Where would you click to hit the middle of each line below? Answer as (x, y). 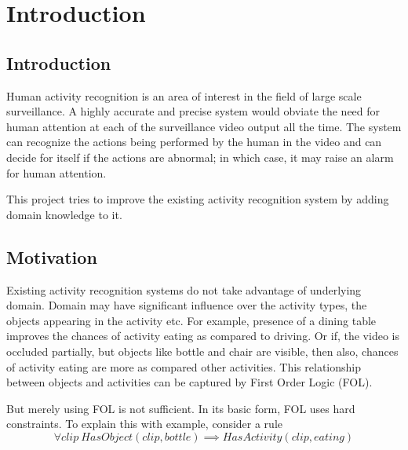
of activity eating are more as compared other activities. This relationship (184, 366)
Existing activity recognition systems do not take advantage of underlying (184, 289)
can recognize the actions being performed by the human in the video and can (194, 142)
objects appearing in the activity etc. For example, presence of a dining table (191, 320)
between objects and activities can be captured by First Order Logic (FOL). (189, 382)
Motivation (52, 256)
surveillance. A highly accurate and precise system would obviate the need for (193, 111)
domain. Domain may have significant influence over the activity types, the (187, 305)
